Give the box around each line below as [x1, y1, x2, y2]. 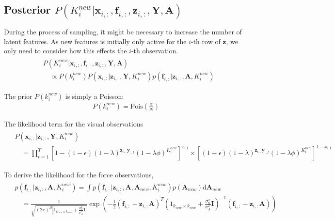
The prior [4, 91, 32, 101]
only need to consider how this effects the [4, 46, 127, 56]
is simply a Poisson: [65, 91, 124, 101]
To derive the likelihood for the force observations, [4, 170, 154, 180]
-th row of [191, 36, 221, 46]
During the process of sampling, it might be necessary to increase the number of [4, 27, 242, 37]
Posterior [4, 2, 51, 17]
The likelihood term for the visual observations [4, 118, 143, 128]
